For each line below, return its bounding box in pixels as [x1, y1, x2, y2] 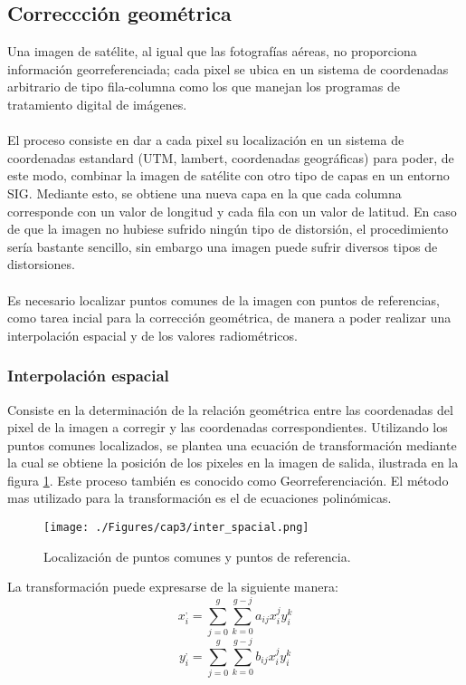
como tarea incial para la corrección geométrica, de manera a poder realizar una [7, 308, 452, 327]
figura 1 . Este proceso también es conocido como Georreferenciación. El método [7, 470, 449, 489]
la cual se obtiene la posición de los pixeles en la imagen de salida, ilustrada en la [7, 453, 459, 472]
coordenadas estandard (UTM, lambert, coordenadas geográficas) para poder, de [7, 148, 454, 167]
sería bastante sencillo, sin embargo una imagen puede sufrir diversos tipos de [7, 236, 438, 256]
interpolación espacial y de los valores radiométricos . [7, 325, 298, 344]
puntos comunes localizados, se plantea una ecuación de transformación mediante [7, 435, 457, 454]
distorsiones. [7, 255, 75, 274]
